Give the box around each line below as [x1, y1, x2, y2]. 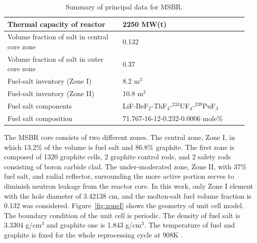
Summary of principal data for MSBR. [65, 1, 183, 11]
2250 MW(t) [122, 18, 167, 29]
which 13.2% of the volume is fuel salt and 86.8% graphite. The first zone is [4, 141, 235, 152]
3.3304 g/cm [4, 220, 42, 230]
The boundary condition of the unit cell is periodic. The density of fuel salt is [4, 210, 241, 220]
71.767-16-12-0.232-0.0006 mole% [122, 113, 223, 123]
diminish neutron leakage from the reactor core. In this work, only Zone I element [4, 180, 254, 191]
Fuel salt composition [7, 113, 73, 123]
